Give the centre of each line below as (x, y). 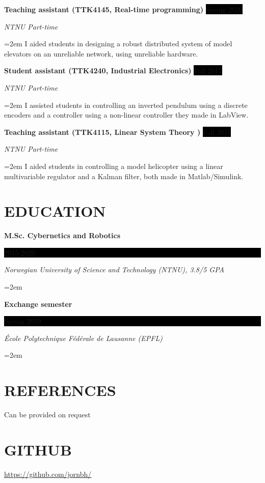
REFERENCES (60, 390)
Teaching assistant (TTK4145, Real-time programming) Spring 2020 (124, 9)
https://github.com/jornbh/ (48, 474)
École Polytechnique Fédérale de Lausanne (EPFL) (83, 338)
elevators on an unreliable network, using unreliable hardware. (101, 53)
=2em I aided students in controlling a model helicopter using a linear (114, 166)
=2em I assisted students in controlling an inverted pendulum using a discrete (126, 105)
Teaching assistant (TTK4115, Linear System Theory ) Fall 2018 (118, 132)
